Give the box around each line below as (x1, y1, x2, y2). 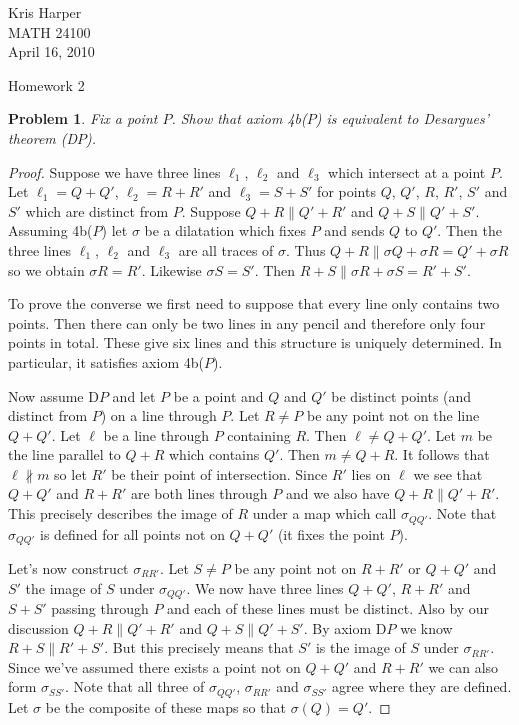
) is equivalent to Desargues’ (315, 108, 489, 129)
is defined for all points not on (39, 523, 225, 544)
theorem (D (8, 127, 78, 148)
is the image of (315, 637, 406, 658)
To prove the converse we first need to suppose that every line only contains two (8, 293, 500, 314)
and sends (324, 220, 385, 241)
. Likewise (141, 259, 202, 280)
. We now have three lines (186, 577, 344, 598)
